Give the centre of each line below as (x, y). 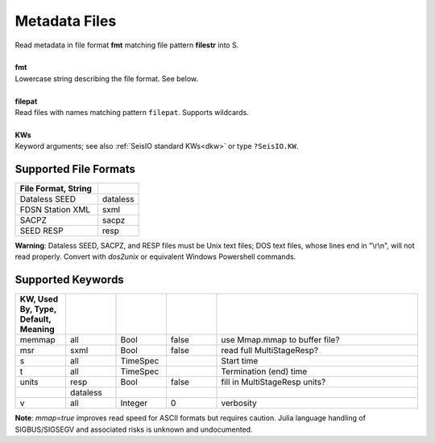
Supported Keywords (69, 280)
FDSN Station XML (55, 209)
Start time (240, 361)
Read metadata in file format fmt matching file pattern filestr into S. (127, 45)
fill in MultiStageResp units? (273, 382)
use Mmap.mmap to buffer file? (280, 340)
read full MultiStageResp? (270, 351)
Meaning (37, 330)
